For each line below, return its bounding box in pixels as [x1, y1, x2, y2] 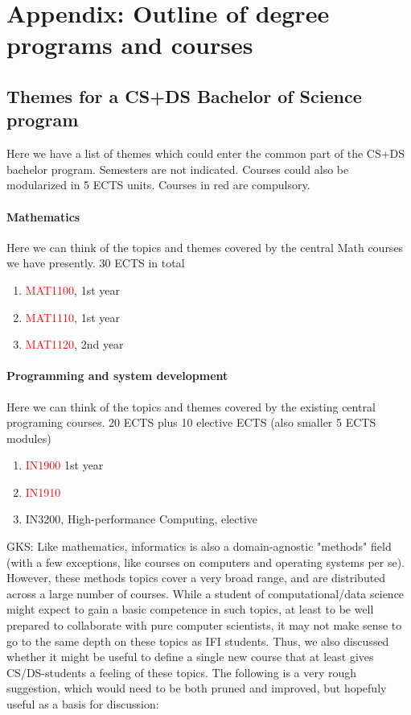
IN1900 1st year [25, 457, 104, 473]
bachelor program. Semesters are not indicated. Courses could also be [6, 160, 349, 177]
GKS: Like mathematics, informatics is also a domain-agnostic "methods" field [6, 538, 392, 555]
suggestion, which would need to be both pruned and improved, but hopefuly [6, 680, 387, 696]
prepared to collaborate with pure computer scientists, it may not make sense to [6, 617, 402, 634]
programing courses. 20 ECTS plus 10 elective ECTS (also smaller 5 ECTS [6, 414, 376, 431]
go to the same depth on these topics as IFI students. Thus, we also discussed [6, 632, 389, 649]
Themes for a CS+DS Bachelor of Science [6, 83, 362, 108]
